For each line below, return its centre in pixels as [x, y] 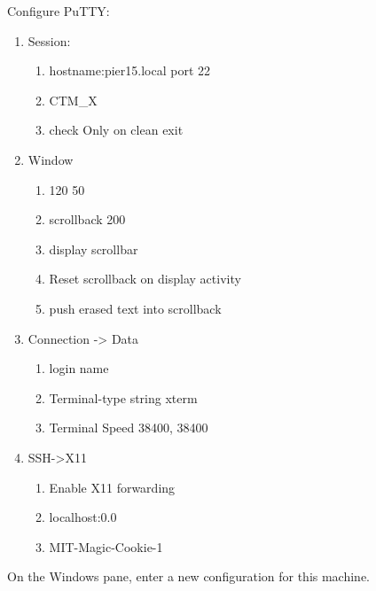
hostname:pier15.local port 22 [129, 70]
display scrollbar [94, 249]
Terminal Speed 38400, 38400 [129, 428]
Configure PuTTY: [59, 11]
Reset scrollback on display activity [145, 279]
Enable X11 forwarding [112, 487]
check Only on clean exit [116, 130]
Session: [49, 40]
